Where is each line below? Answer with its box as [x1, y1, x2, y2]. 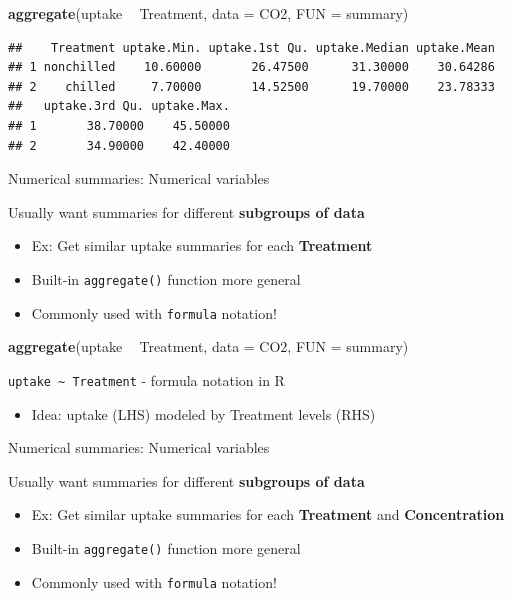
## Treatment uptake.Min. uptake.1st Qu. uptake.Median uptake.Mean [8, 40, 495, 55]
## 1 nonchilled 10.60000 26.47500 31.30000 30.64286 [8, 60, 495, 75]
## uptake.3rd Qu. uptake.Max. [8, 99, 230, 114]
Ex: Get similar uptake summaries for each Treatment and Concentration [31, 504, 505, 525]
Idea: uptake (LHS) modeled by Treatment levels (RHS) [31, 403, 376, 424]
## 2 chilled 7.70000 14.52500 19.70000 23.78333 [8, 79, 495, 94]
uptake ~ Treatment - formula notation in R [8, 369, 285, 390]
